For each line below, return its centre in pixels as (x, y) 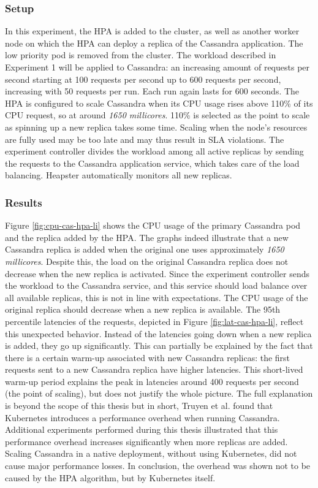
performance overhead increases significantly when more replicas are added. (146, 441)
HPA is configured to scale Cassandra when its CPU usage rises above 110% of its (159, 103)
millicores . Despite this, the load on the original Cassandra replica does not (147, 261)
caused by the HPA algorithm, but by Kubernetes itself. (110, 477)
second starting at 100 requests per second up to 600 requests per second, (143, 79)
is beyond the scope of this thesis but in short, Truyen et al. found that (139, 406)
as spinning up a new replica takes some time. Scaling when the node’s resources (156, 127)
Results (24, 202)
